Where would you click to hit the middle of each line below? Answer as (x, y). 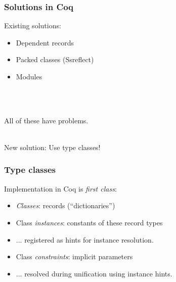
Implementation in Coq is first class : (60, 188)
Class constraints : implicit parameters (74, 256)
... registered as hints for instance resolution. (85, 239)
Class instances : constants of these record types (89, 222)
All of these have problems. (46, 120)
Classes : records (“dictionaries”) (65, 205)
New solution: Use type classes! (52, 147)
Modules (29, 76)
